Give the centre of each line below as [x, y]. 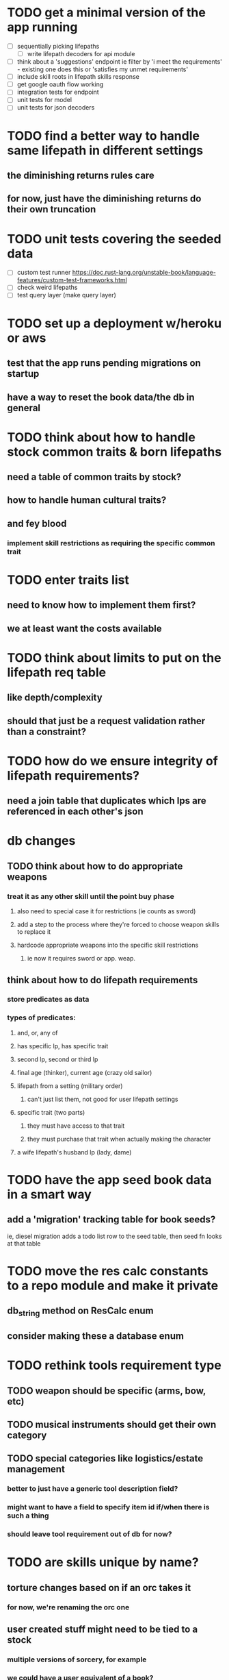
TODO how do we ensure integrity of [113, 761]
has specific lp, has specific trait [63, 1046]
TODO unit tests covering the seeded [114, 239]
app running [42, 27]
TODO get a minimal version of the [107, 13]
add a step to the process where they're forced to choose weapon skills [118, 925]
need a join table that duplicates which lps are [107, 801]
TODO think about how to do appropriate [95, 866]
